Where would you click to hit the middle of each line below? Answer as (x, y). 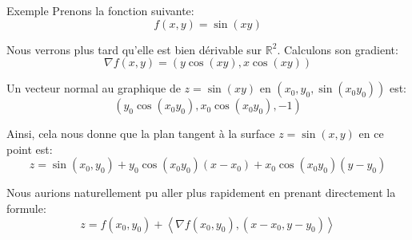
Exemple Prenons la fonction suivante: (100, 10)
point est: (30, 149)
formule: (26, 208)
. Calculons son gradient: (338, 49)
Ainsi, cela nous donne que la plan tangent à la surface (141, 134)
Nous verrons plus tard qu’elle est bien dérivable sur (134, 49)
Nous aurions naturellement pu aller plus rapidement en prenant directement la (201, 193)
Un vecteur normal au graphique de (94, 88)
